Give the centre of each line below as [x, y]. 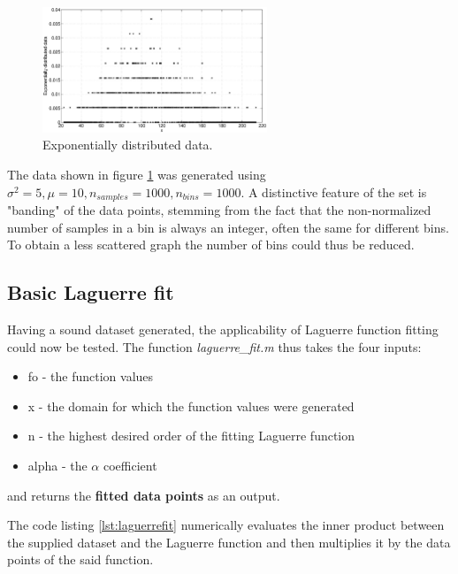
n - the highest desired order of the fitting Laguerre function [191, 436]
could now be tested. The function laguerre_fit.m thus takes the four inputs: [214, 346]
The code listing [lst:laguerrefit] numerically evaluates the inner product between [226, 525]
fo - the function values [91, 376]
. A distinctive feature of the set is [334, 191]
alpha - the [57, 466]
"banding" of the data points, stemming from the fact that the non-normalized [219, 210]
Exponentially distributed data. [128, 145]
